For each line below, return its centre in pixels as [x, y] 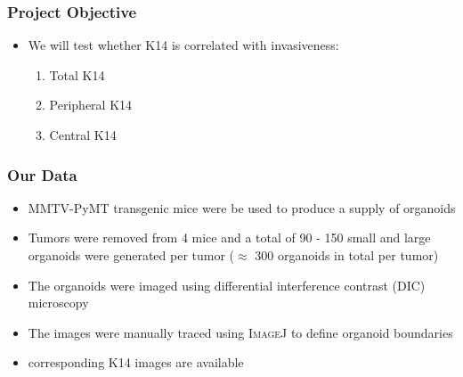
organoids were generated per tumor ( [131, 255]
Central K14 [83, 135]
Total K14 [77, 74]
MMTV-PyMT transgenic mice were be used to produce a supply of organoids [242, 207]
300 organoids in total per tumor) [347, 255]
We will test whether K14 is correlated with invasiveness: [183, 45]
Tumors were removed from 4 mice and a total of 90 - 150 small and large [229, 238]
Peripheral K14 [91, 105]
